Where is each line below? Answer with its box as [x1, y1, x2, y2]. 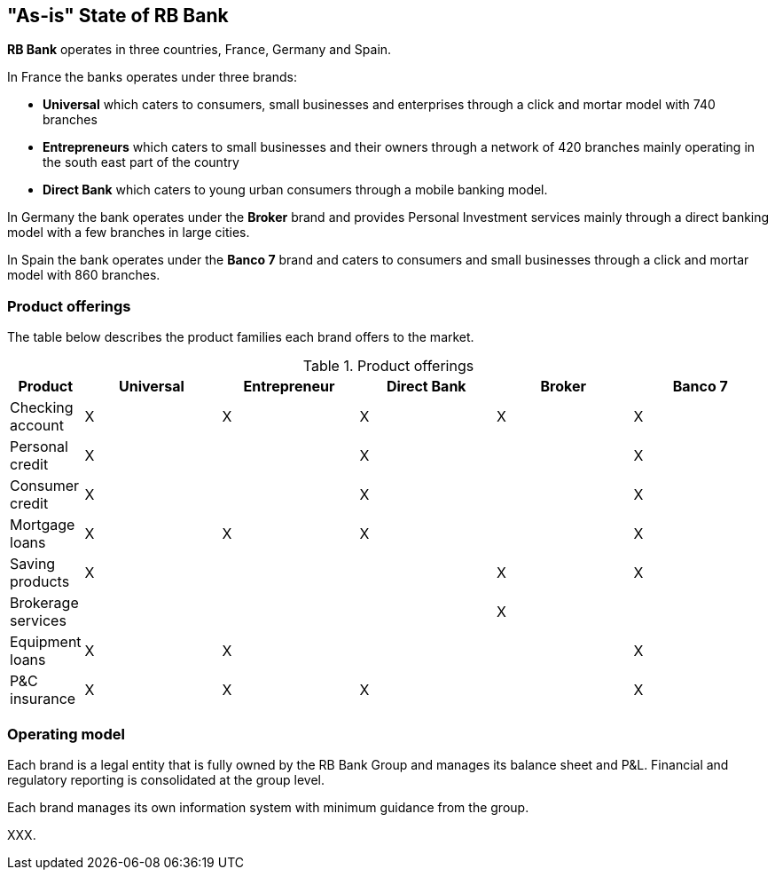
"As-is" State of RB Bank [7, 4, 229, 27]
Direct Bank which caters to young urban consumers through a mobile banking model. [43, 182, 548, 198]
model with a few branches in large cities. [7, 225, 250, 241]
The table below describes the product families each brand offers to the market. [7, 329, 474, 345]
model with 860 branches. [7, 267, 160, 283]
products [10, 573, 70, 591]
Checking [10, 399, 74, 417]
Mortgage [10, 516, 75, 534]
